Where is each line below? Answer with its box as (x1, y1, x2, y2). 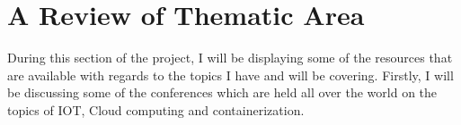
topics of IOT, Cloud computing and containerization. (7, 100, 305, 119)
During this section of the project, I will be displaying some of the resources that (7, 48, 453, 67)
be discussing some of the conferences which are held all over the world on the (7, 83, 438, 102)
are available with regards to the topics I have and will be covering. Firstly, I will (7, 65, 454, 84)
